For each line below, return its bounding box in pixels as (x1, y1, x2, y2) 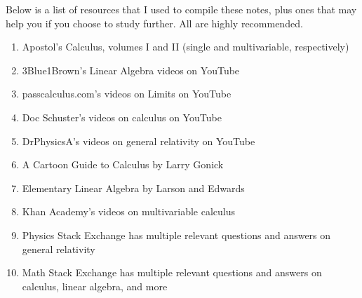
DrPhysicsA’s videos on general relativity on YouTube (22, 133, 255, 148)
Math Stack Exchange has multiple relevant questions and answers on (22, 265, 322, 280)
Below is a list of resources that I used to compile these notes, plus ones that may (6, 2, 357, 16)
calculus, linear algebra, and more (22, 278, 168, 293)
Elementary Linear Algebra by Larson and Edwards (22, 180, 245, 195)
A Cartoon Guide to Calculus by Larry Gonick (22, 157, 224, 172)
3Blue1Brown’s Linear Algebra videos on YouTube (22, 62, 240, 77)
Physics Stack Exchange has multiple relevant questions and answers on (22, 227, 331, 242)
